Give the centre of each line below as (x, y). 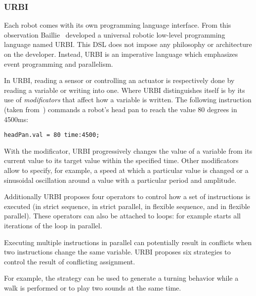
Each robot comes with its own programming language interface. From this (118, 25)
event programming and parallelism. (59, 63)
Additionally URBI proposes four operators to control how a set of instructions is (127, 196)
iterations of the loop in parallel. (53, 225)
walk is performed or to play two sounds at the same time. (93, 287)
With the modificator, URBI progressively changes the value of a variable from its (128, 150)
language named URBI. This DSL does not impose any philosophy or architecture (128, 44)
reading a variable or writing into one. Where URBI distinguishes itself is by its (125, 90)
